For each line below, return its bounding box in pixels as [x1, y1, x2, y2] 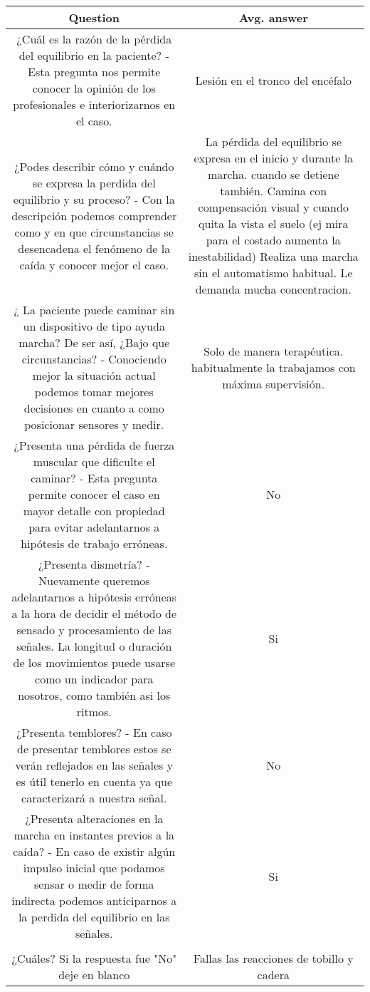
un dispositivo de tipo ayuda [23, 318, 165, 334]
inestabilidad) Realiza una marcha [188, 248, 359, 264]
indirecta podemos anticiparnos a [11, 892, 177, 909]
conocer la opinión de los [32, 80, 156, 96]
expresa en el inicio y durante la [194, 150, 354, 166]
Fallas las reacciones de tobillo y [193, 950, 354, 966]
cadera [257, 966, 290, 983]
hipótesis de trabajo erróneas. [21, 535, 168, 552]
